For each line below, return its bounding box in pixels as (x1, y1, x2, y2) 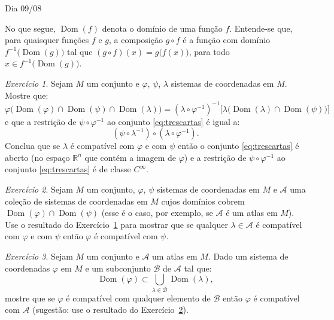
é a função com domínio (183, 33, 271, 46)
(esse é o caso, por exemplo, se (101, 206, 213, 219)
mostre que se (5, 291, 55, 304)
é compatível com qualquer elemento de (66, 291, 211, 304)
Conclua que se (5, 139, 60, 152)
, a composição (109, 33, 163, 46)
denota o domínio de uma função (102, 22, 223, 34)
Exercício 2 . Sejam (5, 183, 73, 196)
